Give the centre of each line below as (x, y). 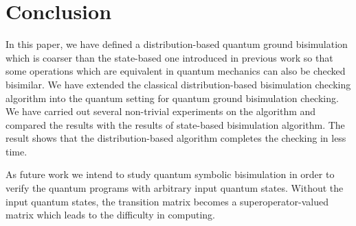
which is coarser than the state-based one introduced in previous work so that (169, 57)
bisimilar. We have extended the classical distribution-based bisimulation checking (178, 84)
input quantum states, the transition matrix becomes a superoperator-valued (167, 201)
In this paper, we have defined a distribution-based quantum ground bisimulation (177, 44)
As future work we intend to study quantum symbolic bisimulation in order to (170, 174)
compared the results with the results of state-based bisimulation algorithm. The (175, 124)
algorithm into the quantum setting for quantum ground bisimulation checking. (172, 98)
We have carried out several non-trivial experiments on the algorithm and (161, 111)
